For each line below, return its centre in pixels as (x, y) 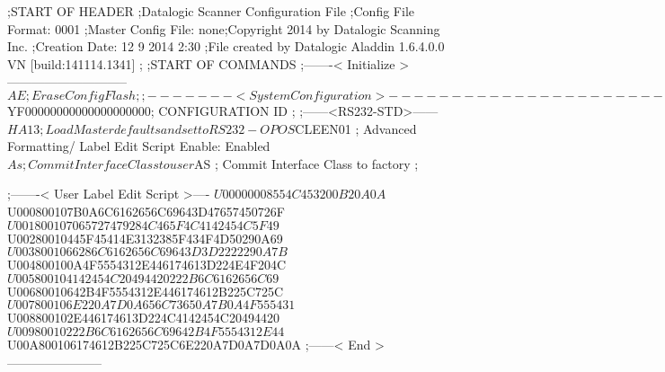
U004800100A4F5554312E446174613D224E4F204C (147, 265)
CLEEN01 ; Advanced (356, 128)
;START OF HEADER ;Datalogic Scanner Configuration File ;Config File (211, 11)
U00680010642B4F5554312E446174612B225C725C (146, 291)
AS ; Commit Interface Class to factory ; (306, 163)
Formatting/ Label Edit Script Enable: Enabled (139, 146)
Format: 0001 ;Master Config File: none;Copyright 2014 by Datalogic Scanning (224, 28)
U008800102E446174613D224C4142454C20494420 (143, 318)
